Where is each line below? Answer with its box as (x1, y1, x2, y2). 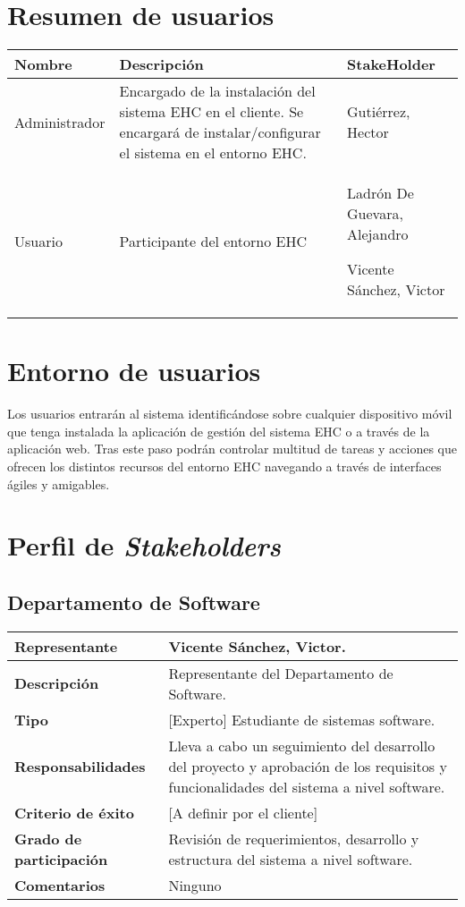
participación (14, 848, 108, 869)
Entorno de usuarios (7, 352, 261, 389)
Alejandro (347, 224, 409, 245)
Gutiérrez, (347, 101, 410, 123)
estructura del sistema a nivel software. (168, 848, 413, 869)
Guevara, (347, 203, 403, 225)
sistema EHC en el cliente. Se (119, 101, 304, 123)
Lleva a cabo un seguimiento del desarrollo (168, 734, 435, 756)
